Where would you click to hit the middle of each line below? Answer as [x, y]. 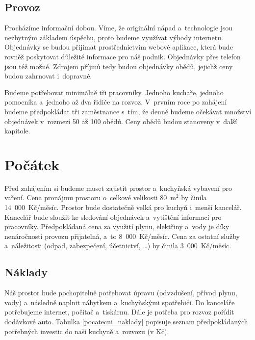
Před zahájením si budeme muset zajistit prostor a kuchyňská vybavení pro [118, 188]
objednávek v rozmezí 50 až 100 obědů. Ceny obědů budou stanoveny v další [121, 121]
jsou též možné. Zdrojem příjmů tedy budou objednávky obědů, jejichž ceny [119, 66]
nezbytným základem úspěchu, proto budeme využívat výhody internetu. [114, 37]
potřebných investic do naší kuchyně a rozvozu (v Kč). [87, 331]
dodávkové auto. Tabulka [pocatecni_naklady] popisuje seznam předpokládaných [126, 321]
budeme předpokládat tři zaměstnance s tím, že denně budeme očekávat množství [128, 111]
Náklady [26, 272]
